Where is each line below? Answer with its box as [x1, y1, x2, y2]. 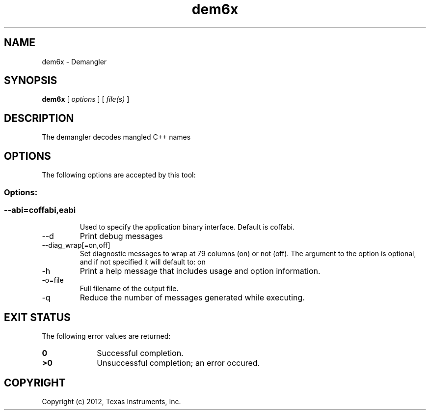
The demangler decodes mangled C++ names [42, 133, 191, 142]
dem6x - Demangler [42, 57, 107, 66]
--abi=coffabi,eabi [4, 205, 76, 215]
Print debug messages [80, 231, 163, 241]
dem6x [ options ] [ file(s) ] [42, 95, 130, 104]
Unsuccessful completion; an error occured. [97, 358, 260, 368]
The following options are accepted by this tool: [42, 171, 196, 179]
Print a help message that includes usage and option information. [80, 266, 321, 276]
